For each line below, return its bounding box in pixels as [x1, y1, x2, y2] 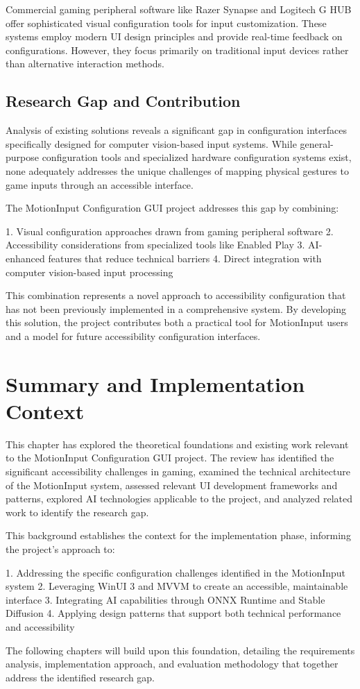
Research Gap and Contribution [6, 90, 241, 112]
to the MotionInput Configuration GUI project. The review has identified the [6, 450, 334, 465]
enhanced [6, 250, 45, 265]
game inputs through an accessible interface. [6, 177, 194, 192]
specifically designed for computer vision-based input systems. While [6, 136, 297, 151]
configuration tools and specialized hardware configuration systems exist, [42, 150, 352, 164]
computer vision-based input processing [6, 264, 173, 279]
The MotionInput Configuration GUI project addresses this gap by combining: [6, 201, 339, 215]
